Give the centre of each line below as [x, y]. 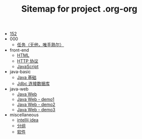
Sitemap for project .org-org [79, 9]
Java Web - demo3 [36, 110]
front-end [19, 50]
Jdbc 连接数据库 [33, 84]
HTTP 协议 [27, 61]
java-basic [20, 72]
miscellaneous [24, 115]
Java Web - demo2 [36, 104]
